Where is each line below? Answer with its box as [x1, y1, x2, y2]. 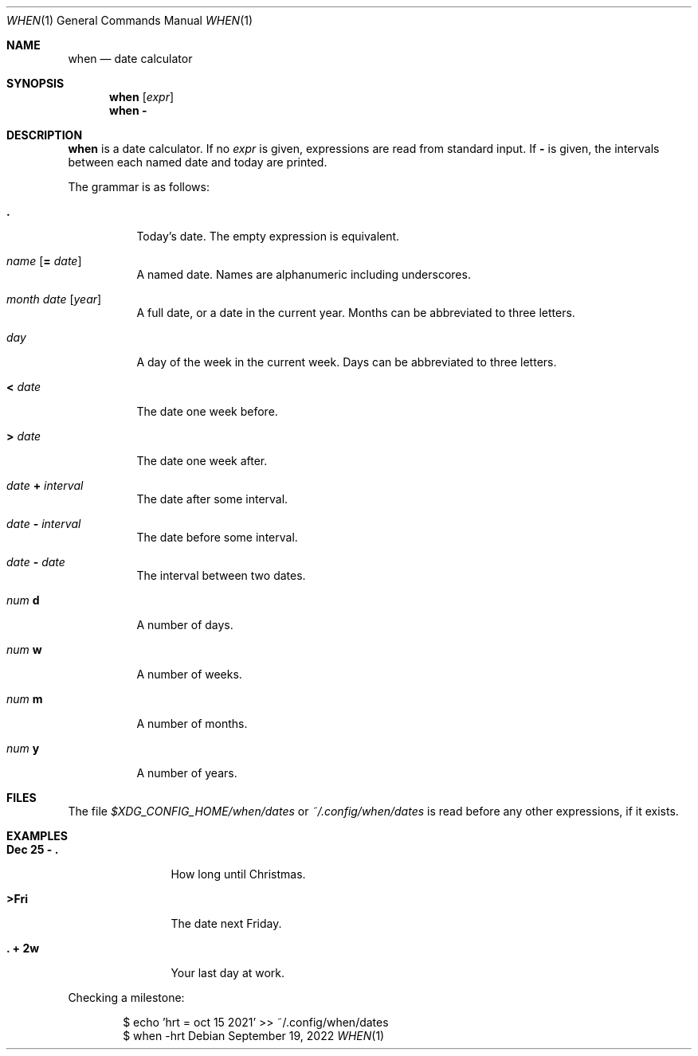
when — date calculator [68, 52, 193, 65]
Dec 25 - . [6, 843, 59, 856]
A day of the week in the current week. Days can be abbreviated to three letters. [136, 355, 557, 369]
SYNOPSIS [6, 76, 65, 90]
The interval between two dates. [136, 569, 306, 582]
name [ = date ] [6, 254, 82, 268]
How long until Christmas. [171, 867, 306, 881]
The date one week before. [136, 405, 278, 418]
